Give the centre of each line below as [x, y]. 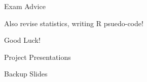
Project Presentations [38, 57]
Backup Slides [26, 74]
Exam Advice [25, 6]
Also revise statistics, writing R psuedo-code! [74, 23]
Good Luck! [22, 40]
